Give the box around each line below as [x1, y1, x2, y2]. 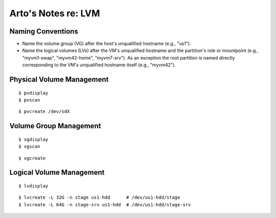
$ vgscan [18, 144, 40, 150]
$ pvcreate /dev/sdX [18, 108, 70, 115]
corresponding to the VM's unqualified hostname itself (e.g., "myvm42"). [22, 62, 176, 68]
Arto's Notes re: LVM [9, 8, 100, 19]
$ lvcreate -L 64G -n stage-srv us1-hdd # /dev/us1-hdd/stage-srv [18, 202, 191, 207]
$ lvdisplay [18, 183, 49, 189]
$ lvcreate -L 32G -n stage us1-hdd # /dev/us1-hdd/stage [18, 195, 180, 201]
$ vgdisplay [18, 137, 49, 142]
